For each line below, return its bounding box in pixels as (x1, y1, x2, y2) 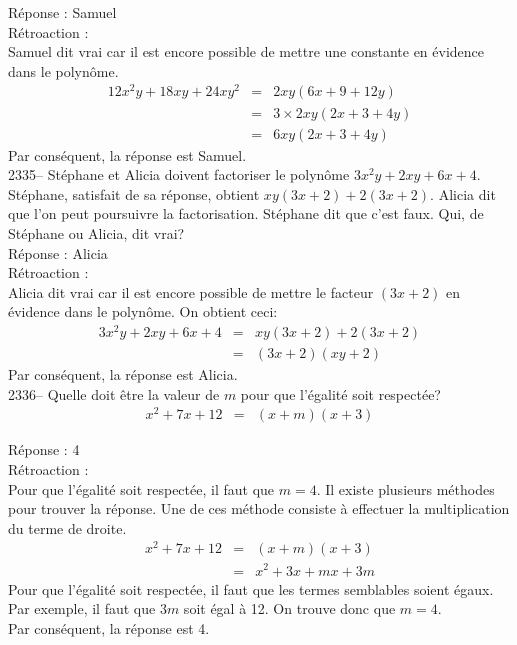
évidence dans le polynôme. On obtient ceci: (8, 301, 278, 322)
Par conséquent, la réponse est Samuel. (8, 144, 247, 165)
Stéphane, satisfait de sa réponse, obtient (8, 183, 260, 204)
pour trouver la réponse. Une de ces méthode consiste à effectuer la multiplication (8, 498, 510, 519)
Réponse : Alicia (8, 242, 108, 263)
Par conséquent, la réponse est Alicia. (8, 364, 238, 385)
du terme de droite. (8, 517, 127, 538)
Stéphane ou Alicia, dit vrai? (8, 222, 185, 243)
